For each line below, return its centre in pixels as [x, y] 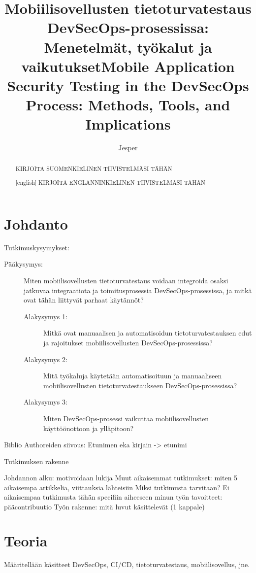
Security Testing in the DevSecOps [128, 85]
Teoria [26, 540]
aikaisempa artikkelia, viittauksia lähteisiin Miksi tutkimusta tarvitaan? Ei [117, 487]
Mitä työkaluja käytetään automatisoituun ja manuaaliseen [133, 376]
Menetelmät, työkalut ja [128, 47]
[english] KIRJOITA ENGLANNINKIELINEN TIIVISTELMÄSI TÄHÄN [110, 183]
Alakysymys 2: [46, 359]
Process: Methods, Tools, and [128, 105]
